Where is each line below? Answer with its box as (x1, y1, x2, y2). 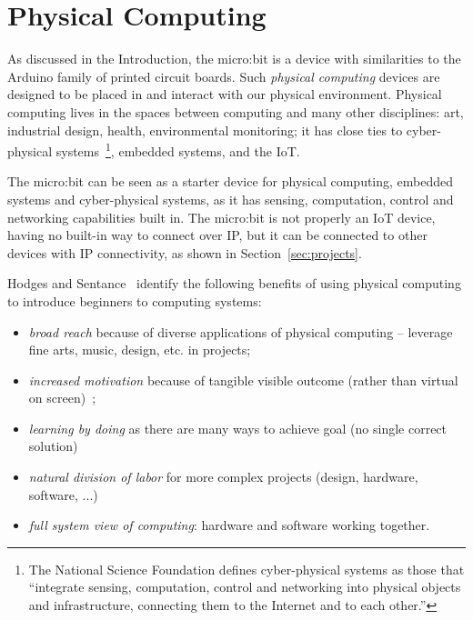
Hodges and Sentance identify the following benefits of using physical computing (7, 274, 461, 293)
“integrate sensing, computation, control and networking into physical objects (28, 577, 461, 596)
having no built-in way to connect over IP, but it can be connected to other (7, 225, 428, 245)
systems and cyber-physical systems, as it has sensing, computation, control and (7, 189, 454, 208)
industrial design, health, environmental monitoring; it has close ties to (7, 120, 403, 139)
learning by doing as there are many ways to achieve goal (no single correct (28, 418, 448, 437)
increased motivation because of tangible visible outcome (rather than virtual (28, 370, 458, 389)
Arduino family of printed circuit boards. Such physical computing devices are (7, 66, 440, 85)
